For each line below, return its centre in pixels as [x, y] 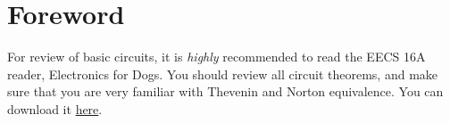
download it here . [55, 108]
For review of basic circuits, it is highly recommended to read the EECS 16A [217, 57]
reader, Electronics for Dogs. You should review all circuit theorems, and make [223, 74]
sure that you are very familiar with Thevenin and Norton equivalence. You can [225, 91]
